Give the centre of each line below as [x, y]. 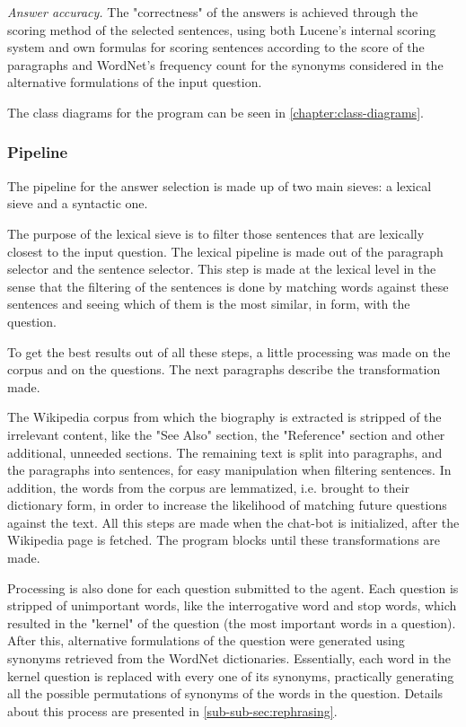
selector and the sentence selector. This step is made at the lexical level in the [222, 269]
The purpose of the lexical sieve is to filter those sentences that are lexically [216, 233]
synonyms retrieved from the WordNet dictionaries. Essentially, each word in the [229, 658]
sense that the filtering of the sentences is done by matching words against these [228, 286]
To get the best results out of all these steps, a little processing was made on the [229, 351]
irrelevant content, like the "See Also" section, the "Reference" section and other [226, 434]
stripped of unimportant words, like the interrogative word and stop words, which [232, 605]
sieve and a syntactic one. [78, 203]
